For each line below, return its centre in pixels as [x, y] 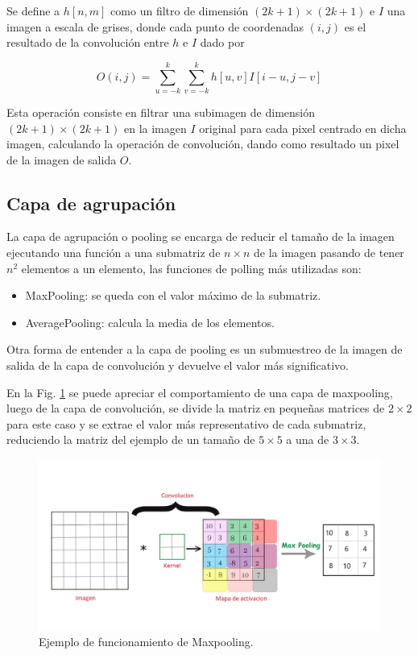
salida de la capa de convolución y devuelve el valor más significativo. [178, 365]
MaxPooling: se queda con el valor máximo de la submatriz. [173, 295]
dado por [222, 42]
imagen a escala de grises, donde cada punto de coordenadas [155, 26]
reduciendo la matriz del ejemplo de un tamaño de [131, 439]
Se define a [33, 10]
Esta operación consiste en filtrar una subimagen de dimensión [161, 112]
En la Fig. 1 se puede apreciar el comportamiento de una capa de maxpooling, [200, 392]
